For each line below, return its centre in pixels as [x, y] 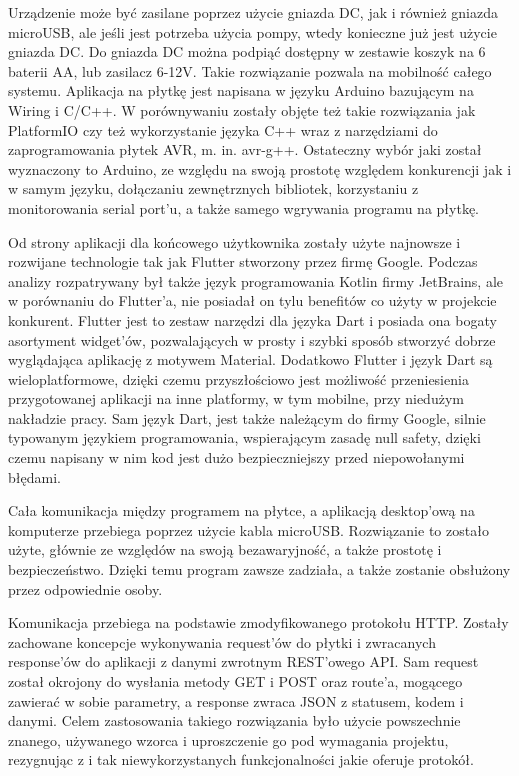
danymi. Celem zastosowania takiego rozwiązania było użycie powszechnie [234, 720]
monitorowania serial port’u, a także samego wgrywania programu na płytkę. [243, 207]
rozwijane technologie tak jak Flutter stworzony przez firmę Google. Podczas [243, 261]
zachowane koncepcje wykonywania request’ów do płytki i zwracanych [222, 641]
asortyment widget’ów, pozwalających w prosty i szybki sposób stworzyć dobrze [252, 339]
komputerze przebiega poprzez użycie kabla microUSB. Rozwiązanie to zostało [248, 529]
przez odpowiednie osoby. [85, 588]
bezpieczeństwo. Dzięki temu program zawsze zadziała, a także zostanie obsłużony [259, 569]
